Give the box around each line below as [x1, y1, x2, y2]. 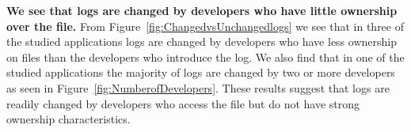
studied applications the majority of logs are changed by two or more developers [6, 64, 395, 81]
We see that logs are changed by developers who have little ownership [6, 2, 398, 18]
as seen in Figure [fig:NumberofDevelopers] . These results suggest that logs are [6, 79, 390, 96]
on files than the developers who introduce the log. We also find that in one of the [6, 48, 405, 65]
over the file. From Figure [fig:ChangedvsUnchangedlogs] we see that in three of [6, 17, 404, 34]
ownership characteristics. [6, 111, 131, 127]
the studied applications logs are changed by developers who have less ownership [6, 33, 397, 50]
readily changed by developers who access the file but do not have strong [6, 95, 360, 111]
